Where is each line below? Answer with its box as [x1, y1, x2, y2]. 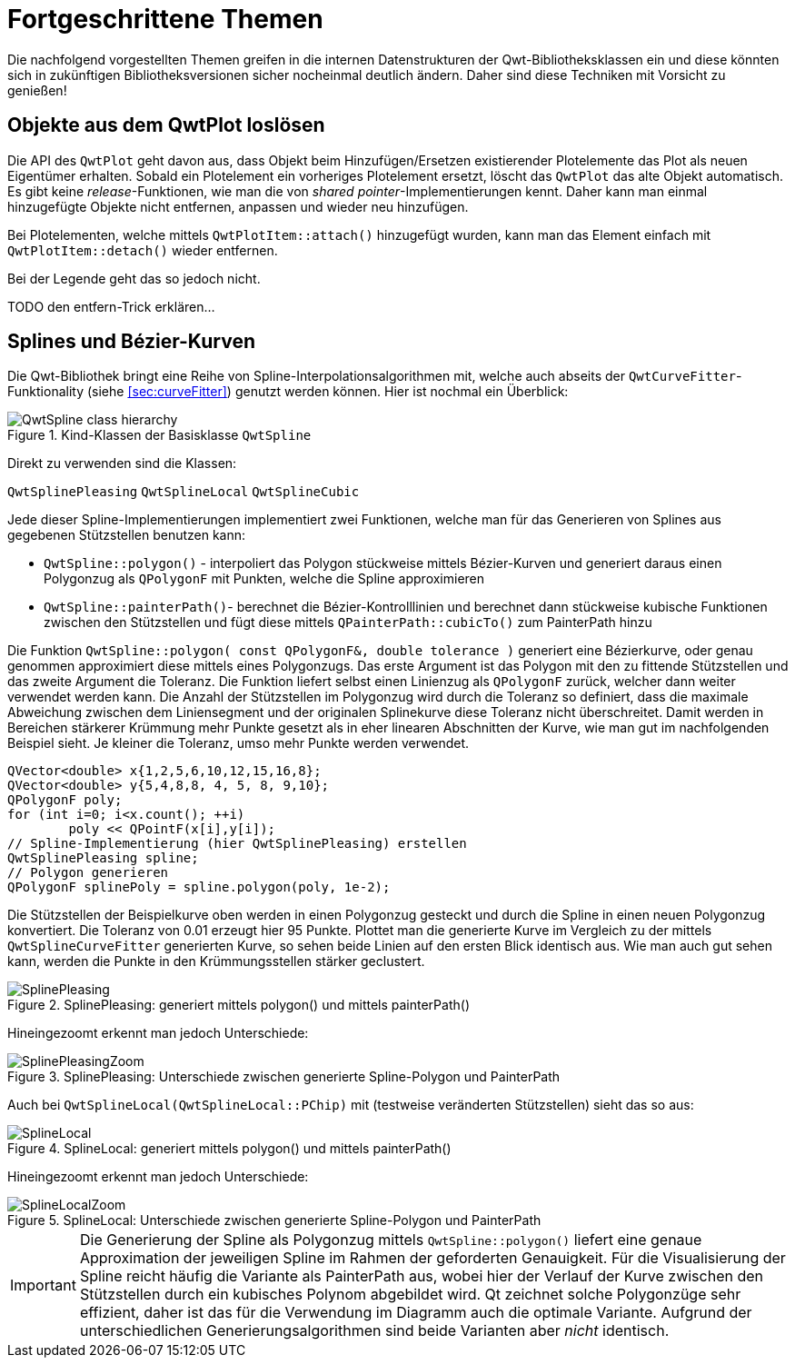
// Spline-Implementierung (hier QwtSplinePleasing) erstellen [7, 836, 467, 852]
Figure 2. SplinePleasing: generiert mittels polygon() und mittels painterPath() [7, 997, 470, 1013]
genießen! [7, 82, 67, 98]
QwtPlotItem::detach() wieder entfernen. [7, 242, 278, 258]
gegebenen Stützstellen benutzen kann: [7, 527, 246, 543]
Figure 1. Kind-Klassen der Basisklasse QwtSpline [7, 427, 312, 443]
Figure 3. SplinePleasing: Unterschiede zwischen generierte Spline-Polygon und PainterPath [7, 1069, 561, 1085]
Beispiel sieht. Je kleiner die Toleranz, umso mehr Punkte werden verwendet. [7, 735, 470, 752]
